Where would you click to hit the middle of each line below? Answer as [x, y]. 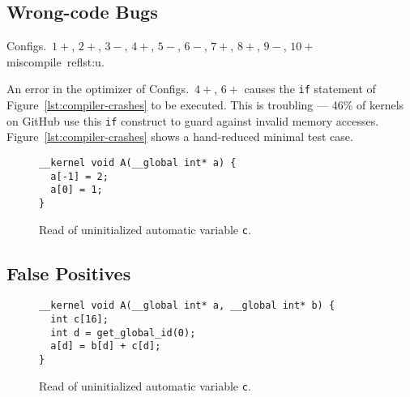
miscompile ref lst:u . [56, 61]
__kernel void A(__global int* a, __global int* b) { [187, 306]
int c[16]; [79, 320]
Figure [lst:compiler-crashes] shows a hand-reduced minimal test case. [180, 137]
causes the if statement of [310, 89]
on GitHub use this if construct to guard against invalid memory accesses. [193, 120]
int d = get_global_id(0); [123, 333]
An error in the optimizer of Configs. [98, 89]
